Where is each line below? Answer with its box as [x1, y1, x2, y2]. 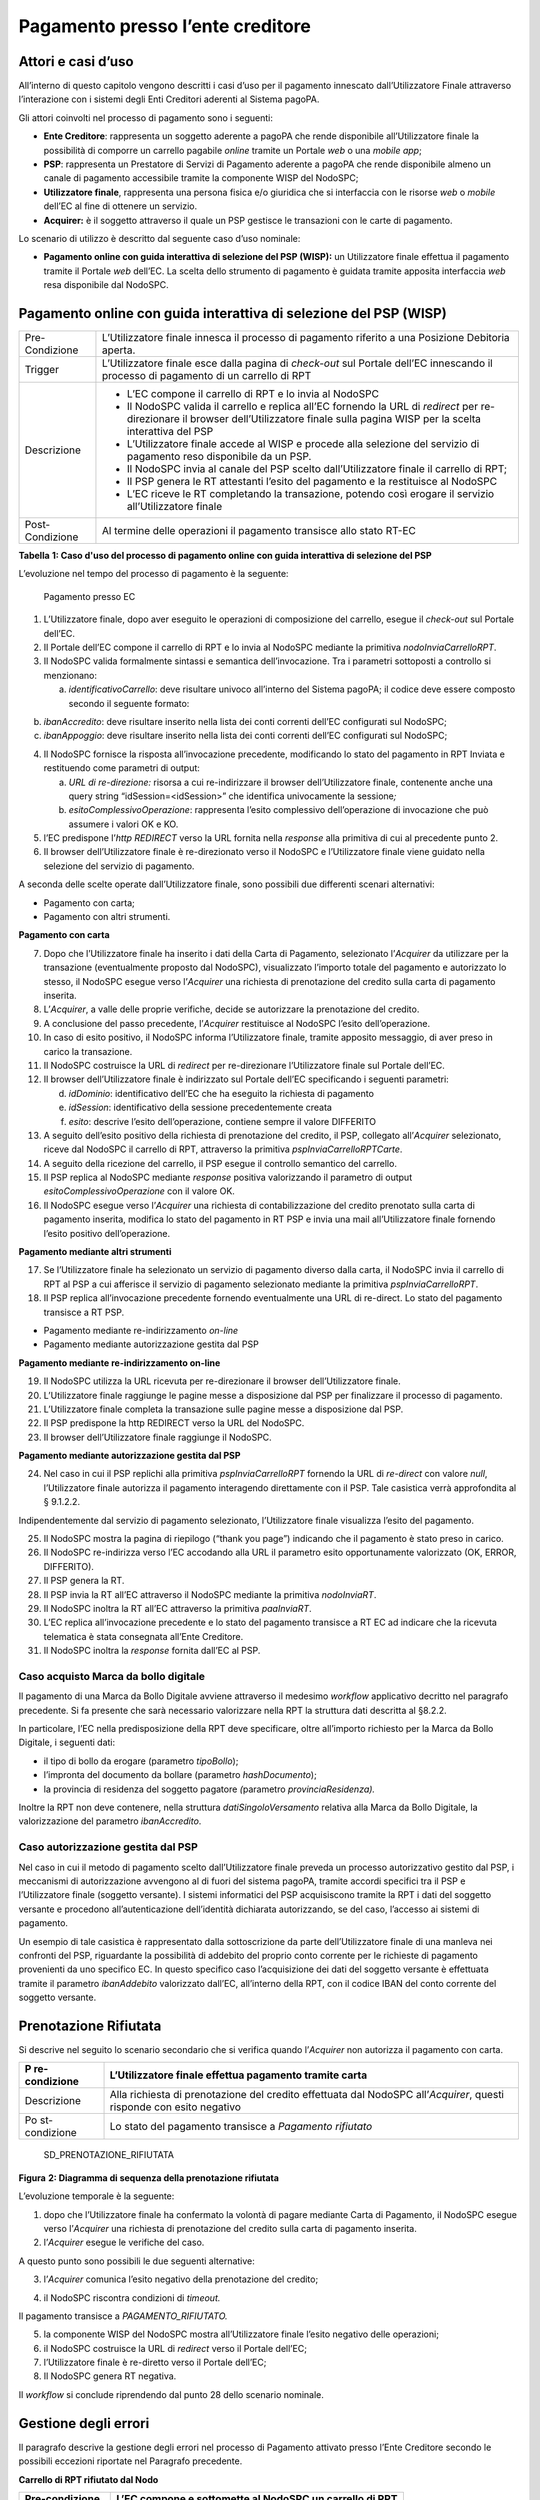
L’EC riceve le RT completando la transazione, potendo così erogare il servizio [126, 487, 495, 501]
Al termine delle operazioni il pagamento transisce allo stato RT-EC [101, 524, 417, 538]
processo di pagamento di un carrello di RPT [101, 369, 312, 383]
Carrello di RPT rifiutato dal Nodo [18, 2473, 159, 2485]
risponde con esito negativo [109, 2100, 242, 2114]
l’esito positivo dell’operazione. [43, 1227, 171, 1239]
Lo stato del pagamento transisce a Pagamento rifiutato [109, 2120, 373, 2134]
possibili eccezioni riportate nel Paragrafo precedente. [18, 2455, 243, 2467]
